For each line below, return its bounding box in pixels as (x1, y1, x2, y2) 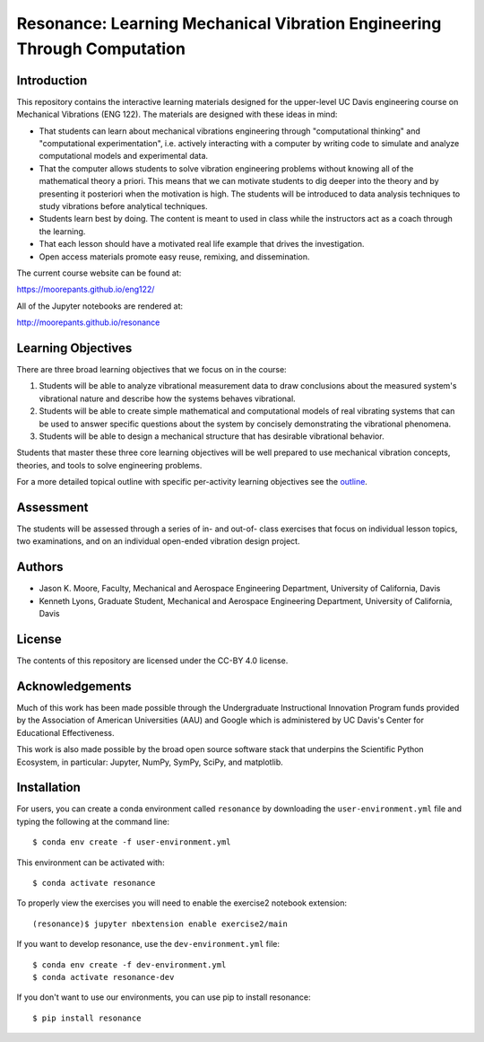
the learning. (39, 225, 86, 237)
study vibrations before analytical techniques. (39, 200, 208, 211)
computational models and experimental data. (39, 151, 209, 162)
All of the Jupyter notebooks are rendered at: (16, 301, 184, 311)
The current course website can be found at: (16, 267, 182, 278)
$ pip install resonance (32, 1012, 142, 1023)
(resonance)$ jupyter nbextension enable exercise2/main (32, 918, 289, 929)
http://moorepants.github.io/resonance (16, 317, 160, 328)
